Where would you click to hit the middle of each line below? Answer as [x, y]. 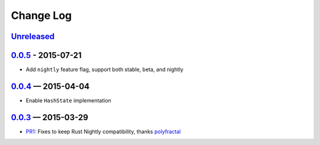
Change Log [41, 15]
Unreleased [33, 36]
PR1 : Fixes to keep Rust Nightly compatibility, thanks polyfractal [103, 131]
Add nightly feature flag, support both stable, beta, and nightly [105, 70]
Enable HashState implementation [69, 100]
